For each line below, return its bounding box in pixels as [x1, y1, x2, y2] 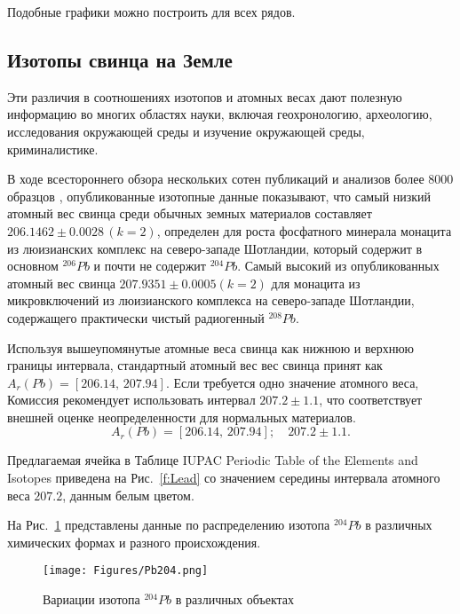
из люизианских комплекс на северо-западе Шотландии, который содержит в [7, 239, 423, 257]
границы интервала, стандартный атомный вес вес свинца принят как [7, 356, 383, 374]
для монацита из [271, 273, 361, 292]
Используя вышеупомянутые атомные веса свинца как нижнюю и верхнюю [7, 338, 415, 357]
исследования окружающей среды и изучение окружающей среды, [7, 122, 365, 140]
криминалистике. [7, 139, 99, 158]
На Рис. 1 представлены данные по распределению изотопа [7, 516, 330, 534]
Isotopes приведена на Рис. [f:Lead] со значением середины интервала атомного [7, 468, 440, 487]
